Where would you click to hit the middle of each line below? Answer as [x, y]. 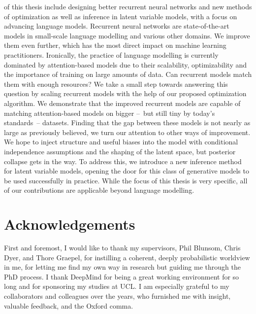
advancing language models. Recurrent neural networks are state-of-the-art [117, 26]
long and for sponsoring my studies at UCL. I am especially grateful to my [117, 286]
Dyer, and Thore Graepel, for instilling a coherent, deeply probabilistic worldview [127, 257]
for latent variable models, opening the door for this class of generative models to [127, 171]
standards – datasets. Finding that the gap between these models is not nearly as [127, 122]
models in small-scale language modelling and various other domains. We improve [127, 35]
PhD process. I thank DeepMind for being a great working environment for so [122, 276]
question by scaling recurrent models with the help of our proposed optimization [125, 93]
